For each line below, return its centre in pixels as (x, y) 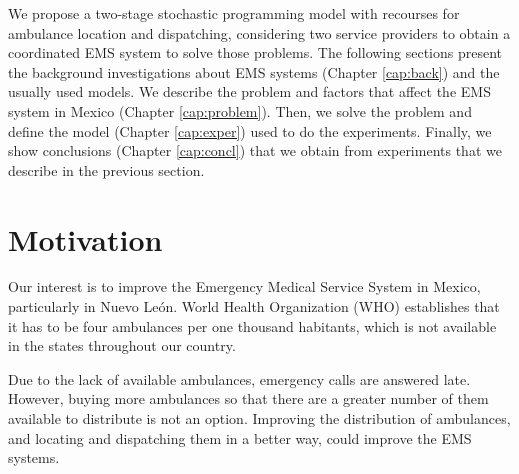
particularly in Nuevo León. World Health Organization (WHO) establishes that (254, 306)
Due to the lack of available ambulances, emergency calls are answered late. (239, 378)
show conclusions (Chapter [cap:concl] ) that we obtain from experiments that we (255, 150)
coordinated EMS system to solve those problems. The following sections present (255, 52)
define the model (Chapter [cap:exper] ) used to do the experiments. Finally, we (250, 130)
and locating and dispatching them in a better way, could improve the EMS (240, 437)
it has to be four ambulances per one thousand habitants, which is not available (252, 325)
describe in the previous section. (106, 169)
